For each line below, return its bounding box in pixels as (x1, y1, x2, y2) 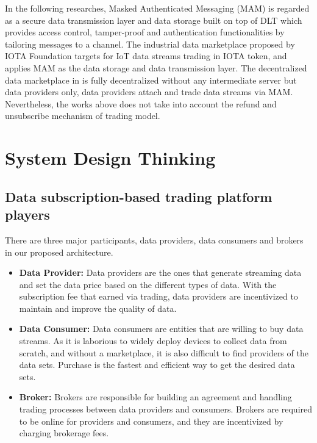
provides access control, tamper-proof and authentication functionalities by (5, 26, 285, 38)
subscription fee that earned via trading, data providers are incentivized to (19, 290, 298, 303)
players (5, 205, 50, 224)
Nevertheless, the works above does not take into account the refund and (5, 97, 277, 110)
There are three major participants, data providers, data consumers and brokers (5, 233, 304, 246)
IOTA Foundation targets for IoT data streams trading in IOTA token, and (5, 49, 287, 62)
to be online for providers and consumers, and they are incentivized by (19, 414, 283, 427)
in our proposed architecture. (5, 245, 113, 258)
